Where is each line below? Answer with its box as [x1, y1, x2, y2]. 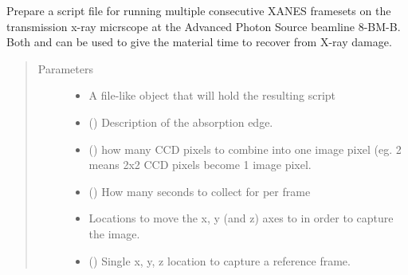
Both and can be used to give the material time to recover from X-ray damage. [6, 33, 392, 50]
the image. [88, 225, 140, 242]
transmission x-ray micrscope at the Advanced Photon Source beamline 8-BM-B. [6, 18, 401, 34]
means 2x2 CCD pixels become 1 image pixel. [88, 156, 312, 173]
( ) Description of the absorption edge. [88, 113, 273, 130]
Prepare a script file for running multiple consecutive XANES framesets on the [6, 2, 391, 18]
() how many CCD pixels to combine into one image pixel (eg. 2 [88, 140, 402, 157]
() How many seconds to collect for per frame [88, 183, 311, 199]
